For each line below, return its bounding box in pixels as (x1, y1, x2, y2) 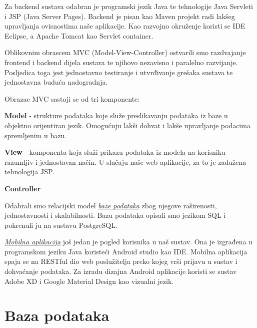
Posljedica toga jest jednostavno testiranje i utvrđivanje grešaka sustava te (4, 67, 233, 77)
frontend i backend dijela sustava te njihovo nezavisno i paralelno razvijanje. (4, 57, 238, 67)
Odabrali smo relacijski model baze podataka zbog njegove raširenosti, (4, 200, 217, 210)
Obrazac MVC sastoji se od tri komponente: (4, 93, 140, 104)
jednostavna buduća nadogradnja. (4, 77, 108, 87)
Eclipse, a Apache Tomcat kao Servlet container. (4, 30, 153, 41)
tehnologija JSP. (4, 166, 54, 177)
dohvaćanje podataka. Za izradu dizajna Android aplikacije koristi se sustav (4, 266, 237, 276)
